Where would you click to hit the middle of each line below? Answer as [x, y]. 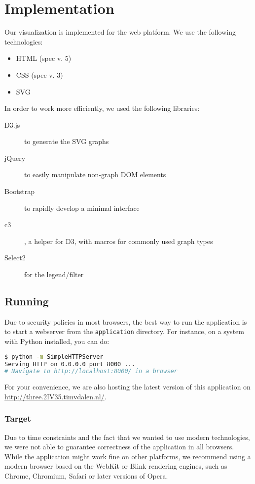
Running [27, 301]
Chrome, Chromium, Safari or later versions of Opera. [86, 476]
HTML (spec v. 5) [44, 58]
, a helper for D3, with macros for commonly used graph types [119, 241]
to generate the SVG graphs [67, 141]
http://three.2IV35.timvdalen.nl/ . [55, 396]
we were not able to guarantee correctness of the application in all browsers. [119, 447]
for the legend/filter [54, 274]
